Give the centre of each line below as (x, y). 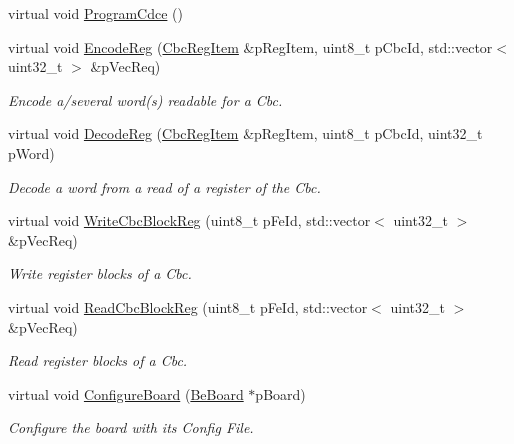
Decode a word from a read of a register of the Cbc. (164, 186)
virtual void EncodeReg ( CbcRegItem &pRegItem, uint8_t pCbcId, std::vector (250, 46)
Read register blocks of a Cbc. (98, 360)
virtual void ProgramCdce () (95, 13)
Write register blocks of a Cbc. (100, 273)
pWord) (31, 152)
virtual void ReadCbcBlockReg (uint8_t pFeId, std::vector (188, 306)
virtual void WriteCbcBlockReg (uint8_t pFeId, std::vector (189, 220)
